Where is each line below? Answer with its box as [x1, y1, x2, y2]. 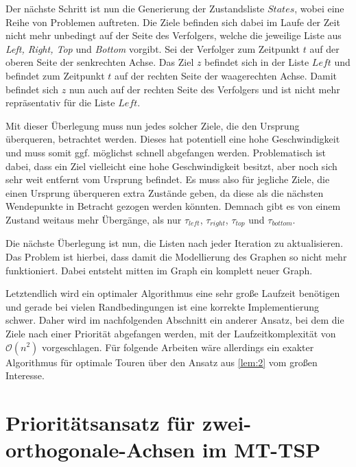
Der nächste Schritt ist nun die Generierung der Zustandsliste [5, 1, 265, 15]
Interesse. [5, 368, 45, 383]
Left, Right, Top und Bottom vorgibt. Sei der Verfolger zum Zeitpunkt [5, 41, 300, 56]
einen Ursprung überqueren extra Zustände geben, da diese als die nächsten [5, 185, 324, 200]
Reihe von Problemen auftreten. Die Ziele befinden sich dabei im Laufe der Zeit [5, 14, 340, 29]
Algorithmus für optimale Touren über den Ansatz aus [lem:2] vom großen [5, 355, 318, 369]
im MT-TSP [202, 435, 321, 464]
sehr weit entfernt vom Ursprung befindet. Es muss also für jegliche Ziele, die [5, 172, 330, 187]
